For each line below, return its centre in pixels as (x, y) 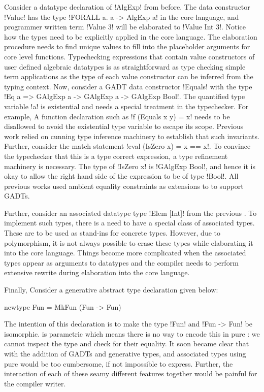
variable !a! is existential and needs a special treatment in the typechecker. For (126, 106)
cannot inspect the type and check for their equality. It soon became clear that (127, 344)
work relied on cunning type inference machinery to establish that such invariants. (132, 136)
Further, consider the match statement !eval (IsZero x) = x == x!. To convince (127, 146)
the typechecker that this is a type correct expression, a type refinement (116, 156)
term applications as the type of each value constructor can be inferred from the (129, 76)
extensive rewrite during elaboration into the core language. (97, 272)
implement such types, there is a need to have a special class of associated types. (129, 223)
